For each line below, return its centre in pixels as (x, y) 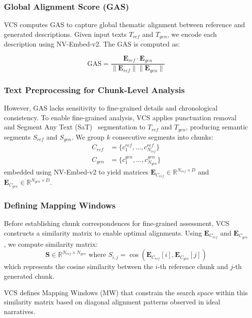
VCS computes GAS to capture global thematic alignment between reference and (125, 24)
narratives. (20, 311)
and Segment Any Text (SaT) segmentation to (75, 127)
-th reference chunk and (193, 266)
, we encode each (192, 34)
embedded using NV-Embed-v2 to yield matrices (76, 172)
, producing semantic (217, 127)
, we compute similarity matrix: (51, 244)
